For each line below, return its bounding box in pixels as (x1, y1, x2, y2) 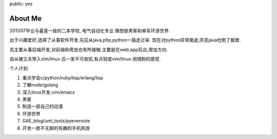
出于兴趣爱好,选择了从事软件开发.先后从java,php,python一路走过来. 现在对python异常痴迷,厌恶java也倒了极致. (9, 37, 241, 43)
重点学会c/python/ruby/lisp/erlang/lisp (22, 74, 104, 81)
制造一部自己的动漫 (22, 103, 63, 110)
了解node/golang (22, 82, 58, 88)
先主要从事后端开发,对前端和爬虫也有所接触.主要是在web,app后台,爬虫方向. (9, 46, 168, 52)
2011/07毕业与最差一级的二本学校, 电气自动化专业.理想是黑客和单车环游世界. (9, 27, 170, 33)
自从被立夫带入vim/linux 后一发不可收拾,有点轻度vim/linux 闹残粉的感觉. (9, 56, 161, 62)
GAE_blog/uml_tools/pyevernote (22, 118, 90, 124)
